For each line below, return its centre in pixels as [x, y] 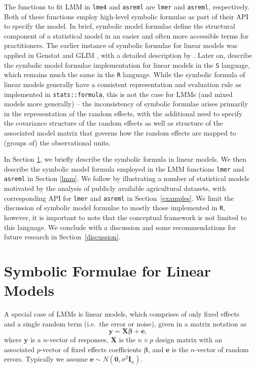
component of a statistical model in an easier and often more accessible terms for [127, 35]
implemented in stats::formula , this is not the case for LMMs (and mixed [118, 94]
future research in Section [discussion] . [62, 237]
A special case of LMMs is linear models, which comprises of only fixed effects [122, 314]
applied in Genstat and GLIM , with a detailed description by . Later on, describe [128, 55]
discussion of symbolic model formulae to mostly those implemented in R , [115, 208]
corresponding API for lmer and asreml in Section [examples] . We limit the [119, 198]
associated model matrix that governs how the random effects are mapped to [120, 132]
